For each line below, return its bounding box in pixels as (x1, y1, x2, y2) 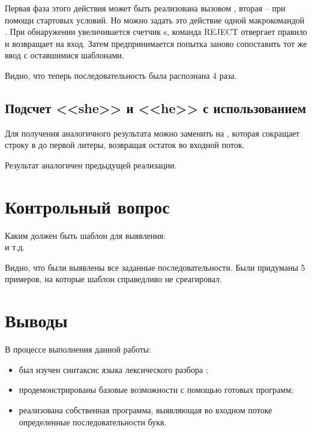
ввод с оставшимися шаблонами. (5, 49, 124, 61)
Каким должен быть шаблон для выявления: (5, 229, 166, 241)
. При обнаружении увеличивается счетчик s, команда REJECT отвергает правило (5, 25, 307, 38)
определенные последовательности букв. (19, 415, 167, 428)
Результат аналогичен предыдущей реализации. (5, 158, 177, 171)
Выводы (5, 308, 68, 333)
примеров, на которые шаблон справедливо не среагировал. (5, 273, 222, 285)
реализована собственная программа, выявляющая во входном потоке (19, 403, 272, 416)
